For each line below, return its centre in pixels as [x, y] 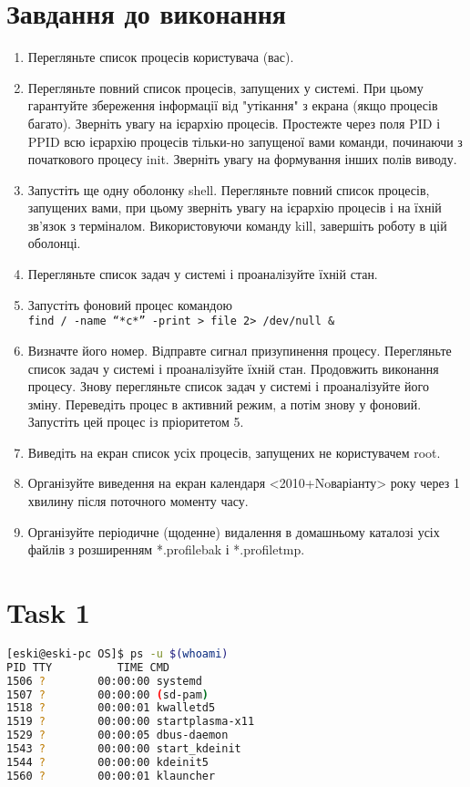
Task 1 [48, 612]
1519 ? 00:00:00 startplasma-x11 [131, 722]
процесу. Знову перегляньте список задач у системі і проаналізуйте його [228, 386]
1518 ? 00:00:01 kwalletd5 [111, 708]
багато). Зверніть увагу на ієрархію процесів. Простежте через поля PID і [234, 123]
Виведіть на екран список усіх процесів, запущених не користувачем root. [234, 452]
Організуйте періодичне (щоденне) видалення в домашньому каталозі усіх [234, 531]
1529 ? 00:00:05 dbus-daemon [117, 735]
